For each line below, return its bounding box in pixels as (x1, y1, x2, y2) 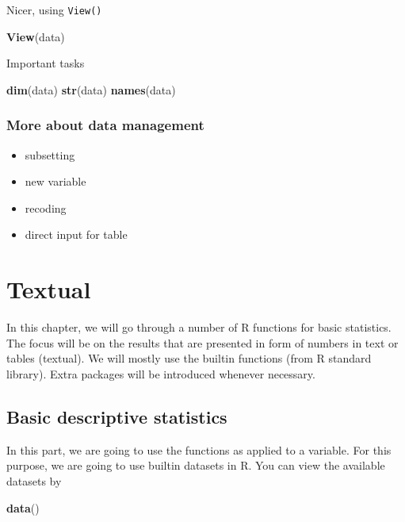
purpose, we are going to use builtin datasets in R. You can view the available (6, 457, 385, 474)
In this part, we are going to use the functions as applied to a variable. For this (6, 441, 392, 458)
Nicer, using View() (6, 2, 102, 17)
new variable (25, 173, 86, 190)
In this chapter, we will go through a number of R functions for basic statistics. (6, 319, 392, 336)
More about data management (6, 115, 204, 135)
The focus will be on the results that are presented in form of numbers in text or (6, 334, 399, 351)
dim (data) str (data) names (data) (6, 81, 176, 98)
